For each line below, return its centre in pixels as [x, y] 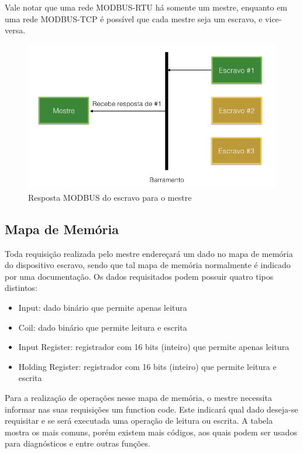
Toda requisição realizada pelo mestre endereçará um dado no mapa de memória [149, 253]
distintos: [21, 288]
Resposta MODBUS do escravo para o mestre [110, 197]
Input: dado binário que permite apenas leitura [103, 308]
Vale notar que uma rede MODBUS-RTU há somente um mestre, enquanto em [146, 7]
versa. [15, 30]
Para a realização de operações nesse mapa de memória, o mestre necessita [138, 398]
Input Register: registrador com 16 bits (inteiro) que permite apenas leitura [154, 347]
